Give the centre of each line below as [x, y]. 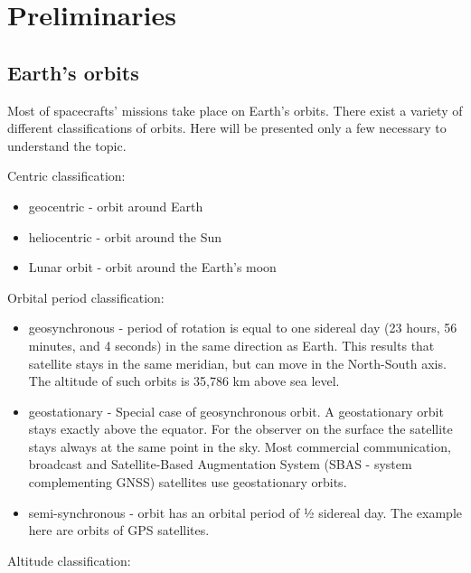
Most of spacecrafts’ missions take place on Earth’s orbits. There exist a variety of [235, 110]
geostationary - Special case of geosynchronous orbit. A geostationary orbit [236, 411]
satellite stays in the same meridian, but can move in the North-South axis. [237, 363]
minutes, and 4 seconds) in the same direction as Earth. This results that [231, 345]
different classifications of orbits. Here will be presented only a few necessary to [227, 128]
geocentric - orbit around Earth [116, 206]
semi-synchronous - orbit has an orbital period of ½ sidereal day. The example [245, 512]
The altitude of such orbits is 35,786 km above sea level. [184, 381]
